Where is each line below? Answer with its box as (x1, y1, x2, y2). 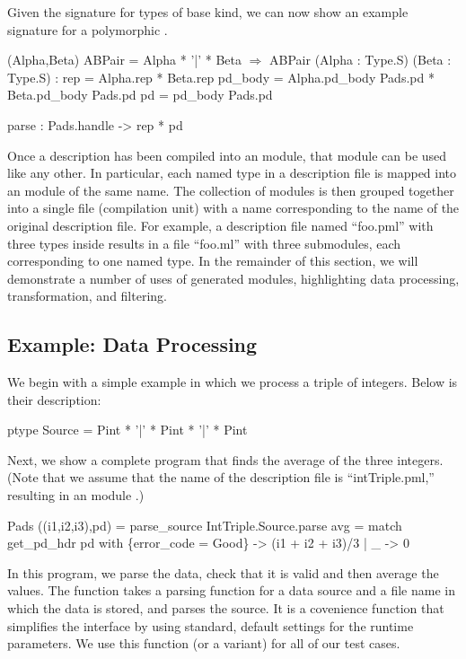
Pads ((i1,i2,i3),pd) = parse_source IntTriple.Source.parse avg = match (7, 515, 402, 534)
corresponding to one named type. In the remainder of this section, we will (7, 251, 418, 270)
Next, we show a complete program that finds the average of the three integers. (7, 450, 444, 469)
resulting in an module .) (7, 486, 145, 505)
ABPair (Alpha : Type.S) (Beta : (269, 50, 452, 69)
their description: (7, 390, 101, 409)
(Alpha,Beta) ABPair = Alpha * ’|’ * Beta (7, 50, 242, 69)
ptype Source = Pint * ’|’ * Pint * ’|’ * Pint (7, 420, 248, 439)
